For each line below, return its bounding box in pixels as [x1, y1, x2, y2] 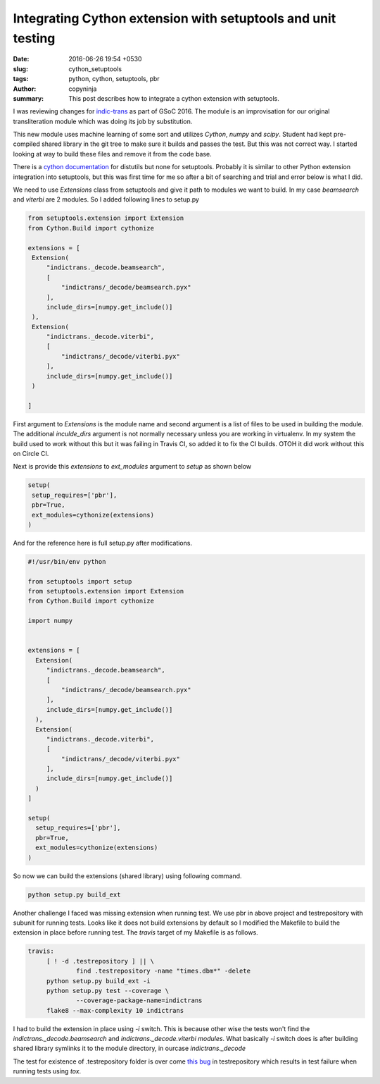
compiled [13, 140, 40, 148]
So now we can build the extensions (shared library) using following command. [13, 871, 242, 880]
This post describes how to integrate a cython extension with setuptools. [68, 94, 279, 102]
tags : [13, 75, 29, 83]
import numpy [27, 617, 73, 625]
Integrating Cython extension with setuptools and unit [13, 11, 336, 26]
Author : [13, 85, 37, 93]
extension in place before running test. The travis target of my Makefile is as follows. [13, 928, 258, 937]
